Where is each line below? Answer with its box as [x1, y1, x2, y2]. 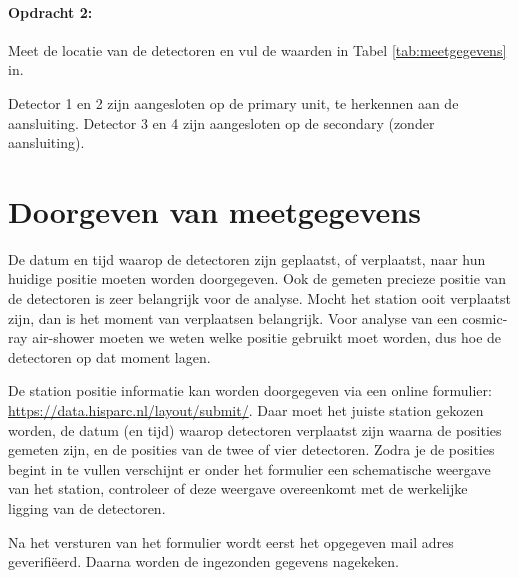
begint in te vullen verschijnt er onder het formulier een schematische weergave [8, 458, 491, 479]
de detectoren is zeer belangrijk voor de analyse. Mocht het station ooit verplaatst [8, 288, 511, 309]
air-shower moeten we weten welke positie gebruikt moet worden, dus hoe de [32, 327, 502, 348]
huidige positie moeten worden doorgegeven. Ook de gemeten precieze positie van [8, 268, 507, 289]
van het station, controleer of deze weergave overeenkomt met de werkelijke [8, 478, 468, 499]
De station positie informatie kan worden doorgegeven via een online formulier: [8, 380, 492, 401]
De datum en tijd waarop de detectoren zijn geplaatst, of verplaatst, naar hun [8, 248, 486, 269]
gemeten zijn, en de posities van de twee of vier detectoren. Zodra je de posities [8, 439, 495, 460]
